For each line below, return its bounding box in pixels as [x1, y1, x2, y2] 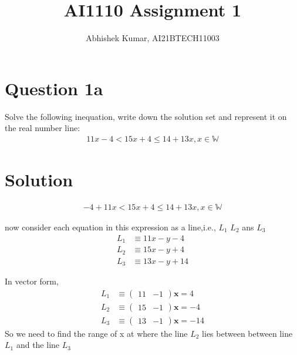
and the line [16, 339, 60, 351]
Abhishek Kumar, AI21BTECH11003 [86, 32, 220, 44]
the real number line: [5, 122, 80, 134]
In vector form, [5, 275, 59, 287]
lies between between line [202, 327, 293, 339]
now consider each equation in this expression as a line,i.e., [5, 221, 216, 233]
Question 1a [5, 76, 103, 100]
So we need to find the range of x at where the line [5, 327, 188, 339]
